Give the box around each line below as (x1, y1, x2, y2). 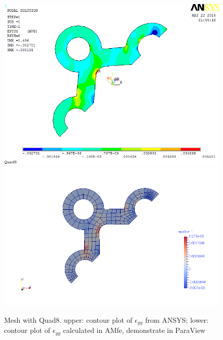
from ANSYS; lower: (145, 314, 208, 325)
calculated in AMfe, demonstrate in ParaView (63, 325, 206, 335)
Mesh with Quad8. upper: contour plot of (4, 314, 132, 325)
